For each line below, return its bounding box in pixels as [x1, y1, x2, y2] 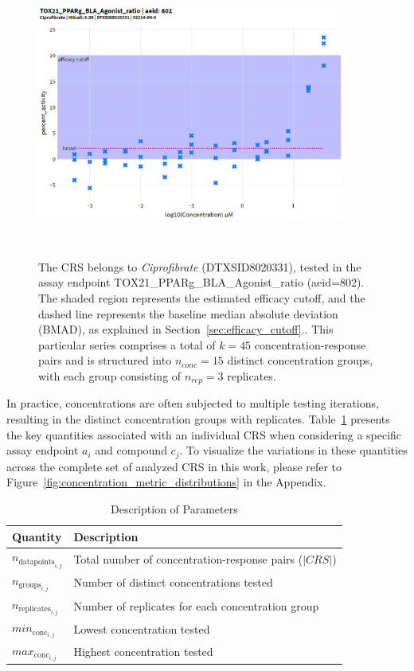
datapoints [18, 557, 55, 566]
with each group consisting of [38, 368, 182, 384]
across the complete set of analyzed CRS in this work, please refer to [6, 458, 342, 474]
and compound [95, 442, 167, 458]
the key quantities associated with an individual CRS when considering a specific [6, 426, 402, 443]
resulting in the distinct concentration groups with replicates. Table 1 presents [6, 411, 390, 427]
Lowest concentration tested [73, 621, 210, 638]
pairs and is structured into [38, 352, 172, 369]
